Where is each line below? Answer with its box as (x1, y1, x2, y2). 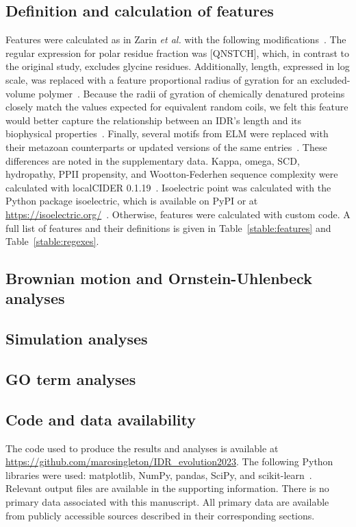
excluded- (310, 72, 351, 86)
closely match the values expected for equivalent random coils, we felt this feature (5, 99, 348, 114)
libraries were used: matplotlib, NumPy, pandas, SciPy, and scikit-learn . (5, 467, 312, 482)
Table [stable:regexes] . (5, 234, 99, 248)
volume (5, 86, 36, 100)
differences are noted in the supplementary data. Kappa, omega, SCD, (5, 153, 300, 167)
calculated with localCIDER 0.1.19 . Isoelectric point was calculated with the (5, 180, 331, 194)
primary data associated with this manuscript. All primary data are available (5, 495, 329, 509)
